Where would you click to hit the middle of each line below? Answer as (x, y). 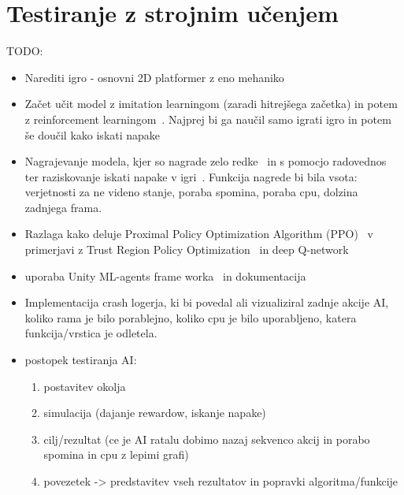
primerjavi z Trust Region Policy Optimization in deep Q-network (187, 249)
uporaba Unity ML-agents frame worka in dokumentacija (165, 275)
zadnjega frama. (63, 207)
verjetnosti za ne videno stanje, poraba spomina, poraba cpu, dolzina (191, 192)
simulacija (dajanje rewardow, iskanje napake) (155, 413)
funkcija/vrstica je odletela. (91, 333)
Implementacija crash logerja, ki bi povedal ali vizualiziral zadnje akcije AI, (207, 302)
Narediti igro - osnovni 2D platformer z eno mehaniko (154, 77)
